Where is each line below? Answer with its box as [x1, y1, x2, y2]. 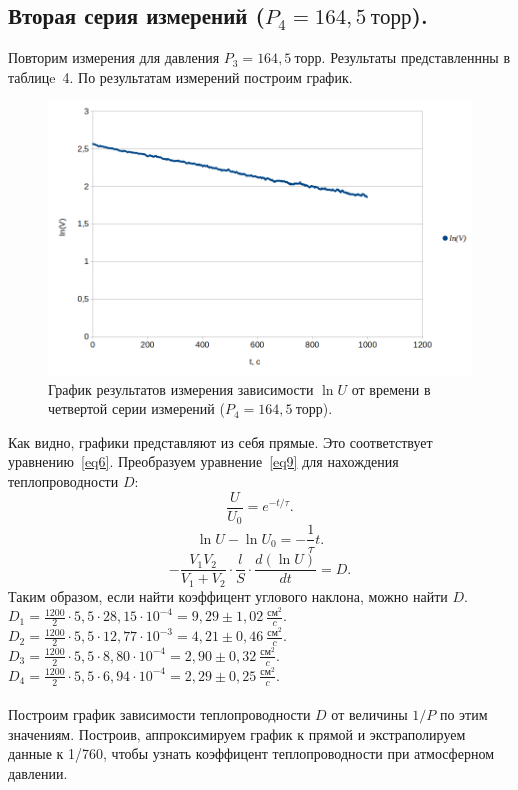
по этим [439, 704, 488, 725]
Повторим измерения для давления [8, 47, 220, 68]
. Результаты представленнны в [321, 47, 511, 68]
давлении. [8, 763, 68, 783]
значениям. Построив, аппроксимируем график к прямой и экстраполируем [8, 723, 466, 744]
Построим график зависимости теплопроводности [8, 704, 311, 725]
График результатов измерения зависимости [48, 378, 314, 399]
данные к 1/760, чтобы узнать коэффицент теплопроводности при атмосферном [8, 743, 494, 764]
